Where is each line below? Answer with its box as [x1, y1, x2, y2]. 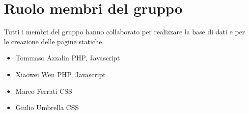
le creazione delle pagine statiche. [4, 36, 104, 46]
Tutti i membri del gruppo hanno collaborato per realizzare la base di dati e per [4, 27, 245, 37]
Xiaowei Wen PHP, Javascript [15, 69, 106, 79]
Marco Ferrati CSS [15, 85, 72, 96]
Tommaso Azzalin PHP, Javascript [15, 53, 120, 63]
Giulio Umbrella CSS [15, 102, 79, 113]
